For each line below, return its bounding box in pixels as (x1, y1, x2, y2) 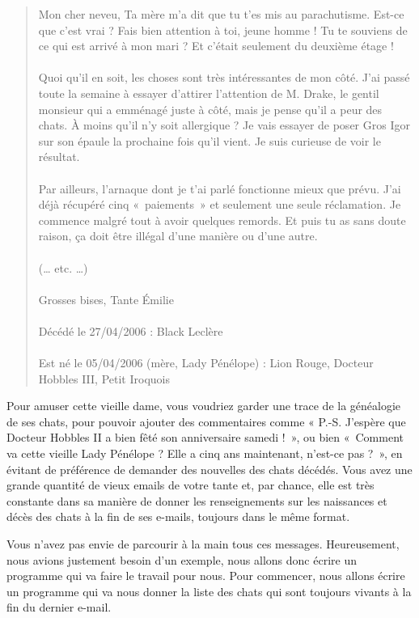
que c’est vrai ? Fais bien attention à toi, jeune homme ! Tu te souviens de (38, 21, 408, 38)
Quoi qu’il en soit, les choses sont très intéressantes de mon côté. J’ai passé (38, 69, 410, 86)
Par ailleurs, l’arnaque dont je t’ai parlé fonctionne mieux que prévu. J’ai (38, 180, 401, 197)
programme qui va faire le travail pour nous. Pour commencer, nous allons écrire (6, 567, 405, 584)
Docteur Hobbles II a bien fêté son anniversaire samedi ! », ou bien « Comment (6, 429, 404, 446)
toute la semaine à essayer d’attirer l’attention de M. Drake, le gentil (38, 84, 379, 101)
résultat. (38, 148, 80, 165)
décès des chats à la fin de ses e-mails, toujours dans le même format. (6, 508, 350, 525)
